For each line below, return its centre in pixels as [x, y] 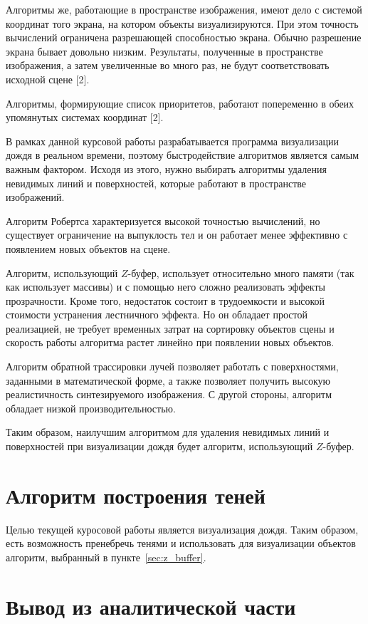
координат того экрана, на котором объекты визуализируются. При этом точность [182, 23]
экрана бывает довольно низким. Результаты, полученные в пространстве [164, 51]
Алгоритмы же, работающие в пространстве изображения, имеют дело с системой [184, 9]
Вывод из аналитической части [151, 606]
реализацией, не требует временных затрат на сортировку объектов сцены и [170, 328]
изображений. [35, 197]
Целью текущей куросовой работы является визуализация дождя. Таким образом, [182, 529]
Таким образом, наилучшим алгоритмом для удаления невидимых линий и [168, 432]
